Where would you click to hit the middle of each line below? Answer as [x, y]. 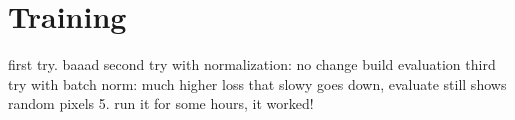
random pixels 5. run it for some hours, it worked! [161, 103]
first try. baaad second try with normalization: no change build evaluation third [252, 64]
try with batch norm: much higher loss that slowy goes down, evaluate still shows [257, 83]
